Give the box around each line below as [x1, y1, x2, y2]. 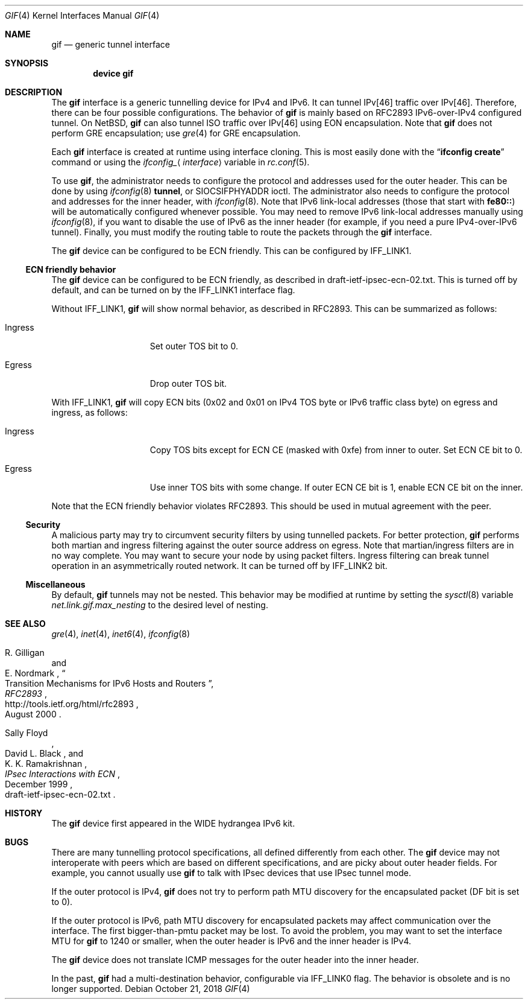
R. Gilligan [5, 647, 45, 658]
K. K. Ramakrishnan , [5, 758, 87, 769]
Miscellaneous [25, 579, 86, 589]
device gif [93, 68, 134, 78]
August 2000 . [5, 709, 61, 719]
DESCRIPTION [5, 87, 63, 97]
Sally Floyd [5, 728, 48, 738]
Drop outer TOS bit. [149, 378, 227, 389]
